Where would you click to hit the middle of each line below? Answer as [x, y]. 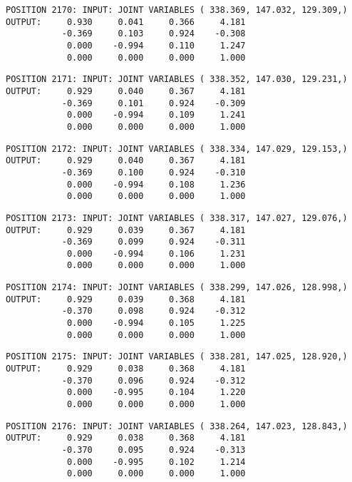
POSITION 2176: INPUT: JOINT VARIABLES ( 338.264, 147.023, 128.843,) [177, 426]
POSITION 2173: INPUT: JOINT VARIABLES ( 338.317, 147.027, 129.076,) [177, 218]
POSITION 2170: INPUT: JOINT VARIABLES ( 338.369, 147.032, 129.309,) [177, 10]
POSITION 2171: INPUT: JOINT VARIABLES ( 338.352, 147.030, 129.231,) [177, 80]
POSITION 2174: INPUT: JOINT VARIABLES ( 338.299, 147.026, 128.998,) [177, 288]
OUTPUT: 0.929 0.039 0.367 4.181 [126, 230]
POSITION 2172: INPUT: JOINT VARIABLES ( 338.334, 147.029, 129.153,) [177, 149]
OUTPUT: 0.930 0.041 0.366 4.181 [126, 22]
